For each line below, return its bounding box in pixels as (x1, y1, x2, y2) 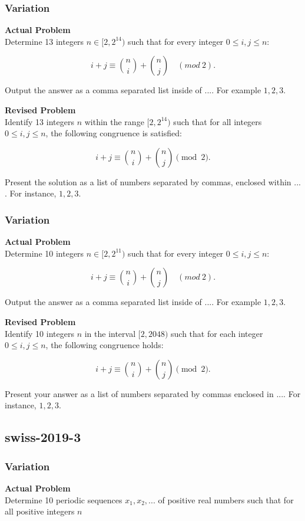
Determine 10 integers (5, 247, 84, 259)
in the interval (84, 327, 136, 339)
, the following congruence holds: (45, 339, 164, 351)
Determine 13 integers (5, 35, 84, 47)
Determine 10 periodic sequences (5, 493, 122, 506)
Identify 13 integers (5, 115, 74, 127)
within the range (84, 115, 144, 127)
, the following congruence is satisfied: (45, 127, 182, 139)
